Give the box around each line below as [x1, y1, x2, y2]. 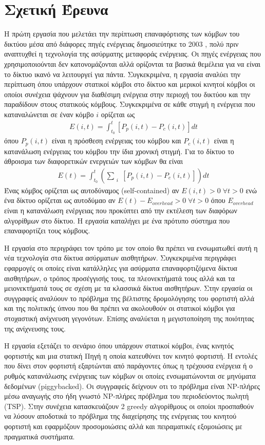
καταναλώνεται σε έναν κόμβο [4, 108, 94, 119]
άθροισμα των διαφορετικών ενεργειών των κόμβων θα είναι [4, 156, 183, 166]
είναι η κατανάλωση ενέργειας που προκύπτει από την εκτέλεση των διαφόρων [4, 205, 237, 216]
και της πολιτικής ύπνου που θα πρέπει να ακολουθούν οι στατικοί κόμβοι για [4, 303, 235, 313]
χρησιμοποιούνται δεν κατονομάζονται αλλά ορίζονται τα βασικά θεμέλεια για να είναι [4, 58, 261, 69]
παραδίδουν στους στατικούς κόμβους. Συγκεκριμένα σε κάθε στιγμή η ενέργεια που [4, 99, 255, 109]
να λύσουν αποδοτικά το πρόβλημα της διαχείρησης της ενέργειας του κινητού [4, 411, 237, 421]
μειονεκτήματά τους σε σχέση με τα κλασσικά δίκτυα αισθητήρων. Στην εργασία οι [4, 283, 253, 293]
